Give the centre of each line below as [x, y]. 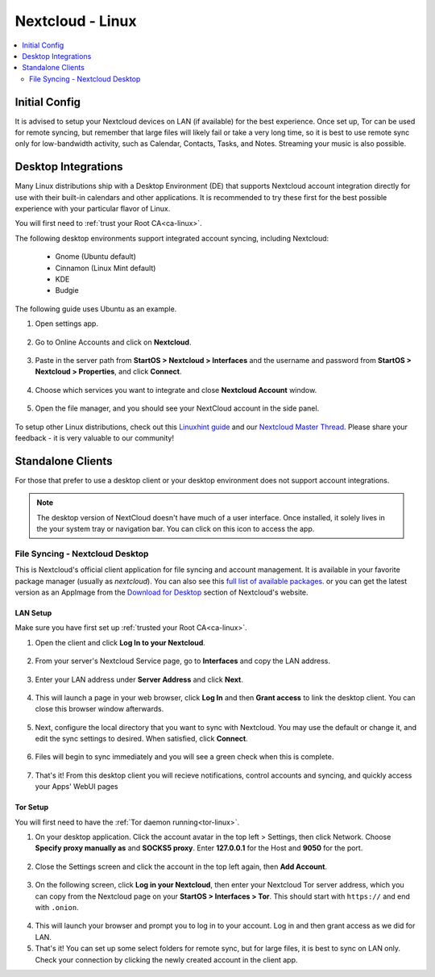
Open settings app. [66, 324]
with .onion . [57, 907]
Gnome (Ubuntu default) [96, 257]
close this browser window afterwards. [99, 709]
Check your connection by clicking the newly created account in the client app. [166, 959]
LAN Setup [33, 612]
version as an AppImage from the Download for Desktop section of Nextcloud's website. [162, 592]
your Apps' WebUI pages [77, 787]
